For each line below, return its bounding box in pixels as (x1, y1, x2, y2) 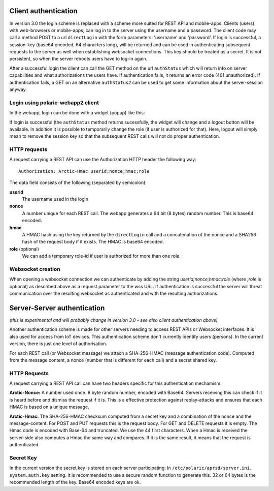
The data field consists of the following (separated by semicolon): (9, 179, 147, 186)
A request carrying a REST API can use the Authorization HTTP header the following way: (9, 157, 196, 163)
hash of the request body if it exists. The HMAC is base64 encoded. (22, 239, 164, 245)
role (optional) (9, 246, 39, 252)
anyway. (9, 86, 27, 93)
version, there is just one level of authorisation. (9, 341, 108, 347)
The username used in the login (22, 196, 89, 202)
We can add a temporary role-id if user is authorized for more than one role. (22, 253, 181, 259)
